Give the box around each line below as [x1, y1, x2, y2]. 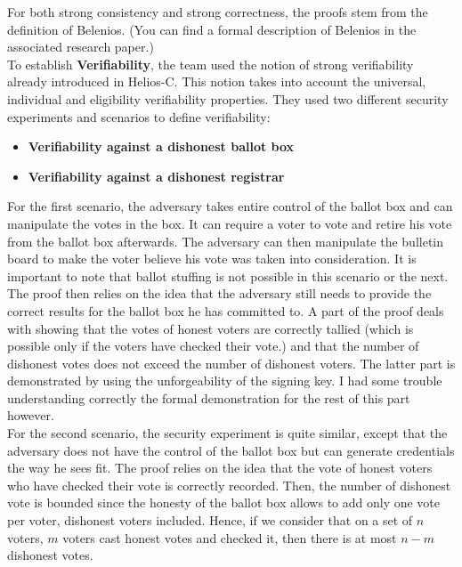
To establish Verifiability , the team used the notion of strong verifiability [7, 54, 414, 73]
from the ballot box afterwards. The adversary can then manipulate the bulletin [7, 231, 443, 250]
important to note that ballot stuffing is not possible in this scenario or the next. [7, 266, 449, 285]
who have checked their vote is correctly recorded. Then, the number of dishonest [7, 475, 451, 494]
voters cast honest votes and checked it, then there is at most [62, 528, 397, 547]
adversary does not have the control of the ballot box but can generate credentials [7, 441, 455, 459]
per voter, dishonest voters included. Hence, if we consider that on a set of [7, 511, 413, 530]
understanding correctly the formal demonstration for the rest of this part [7, 388, 410, 407]
